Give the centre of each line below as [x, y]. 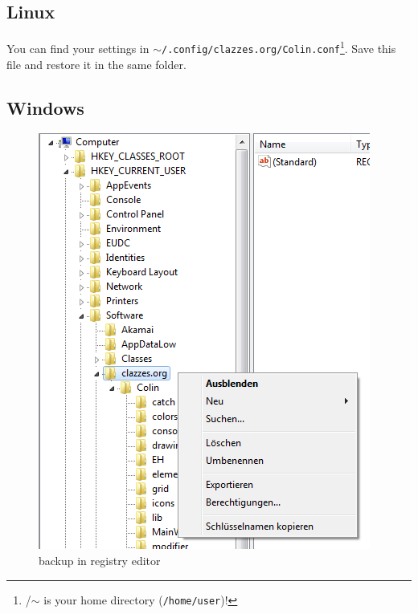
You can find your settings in [78, 48]
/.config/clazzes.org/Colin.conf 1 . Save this [279, 47]
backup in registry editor [100, 560]
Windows [45, 107]
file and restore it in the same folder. [96, 64]
